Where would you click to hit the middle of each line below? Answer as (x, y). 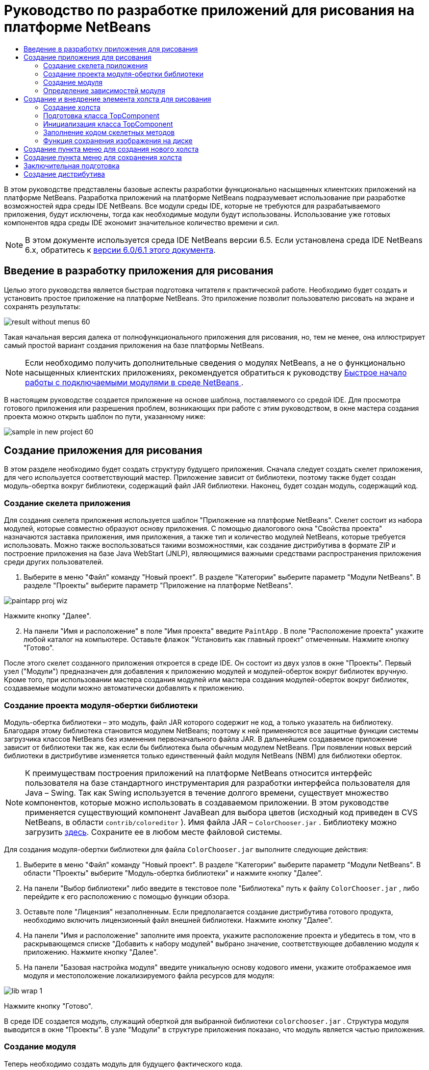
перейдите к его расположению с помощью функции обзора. (127, 896)
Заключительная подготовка (72, 165)
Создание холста (72, 107)
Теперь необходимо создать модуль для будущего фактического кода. (123, 1064)
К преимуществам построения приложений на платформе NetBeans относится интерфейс (199, 773)
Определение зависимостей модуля (104, 90)
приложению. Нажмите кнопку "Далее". (91, 952)
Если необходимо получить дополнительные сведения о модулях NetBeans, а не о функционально (215, 362)
